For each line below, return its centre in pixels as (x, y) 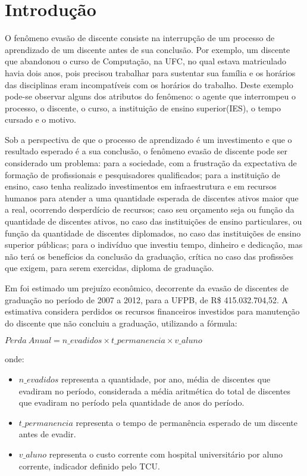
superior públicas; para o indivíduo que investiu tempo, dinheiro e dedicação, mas (154, 245)
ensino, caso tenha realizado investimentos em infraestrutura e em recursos (141, 186)
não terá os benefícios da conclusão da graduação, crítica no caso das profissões (149, 256)
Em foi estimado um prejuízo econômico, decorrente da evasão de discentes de (147, 288)
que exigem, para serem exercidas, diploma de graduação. (109, 268)
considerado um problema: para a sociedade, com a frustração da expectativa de (151, 163)
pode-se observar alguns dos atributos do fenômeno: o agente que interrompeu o (151, 96)
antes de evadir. (47, 434)
